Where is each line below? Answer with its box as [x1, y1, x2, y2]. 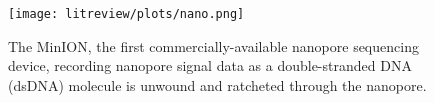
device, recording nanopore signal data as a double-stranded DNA [8, 55, 412, 76]
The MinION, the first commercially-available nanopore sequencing [8, 35, 419, 56]
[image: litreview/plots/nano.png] [8, 7, 245, 21]
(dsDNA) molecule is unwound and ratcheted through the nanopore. [8, 74, 427, 95]
